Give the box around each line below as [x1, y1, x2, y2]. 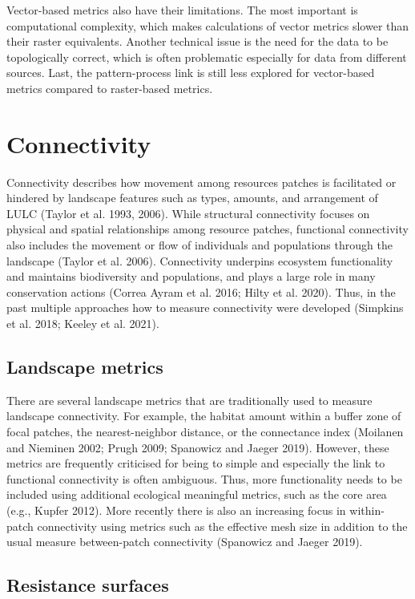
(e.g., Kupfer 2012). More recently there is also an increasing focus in [6, 501, 346, 518]
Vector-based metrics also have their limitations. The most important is [6, 2, 358, 18]
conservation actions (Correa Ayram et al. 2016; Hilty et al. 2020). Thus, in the [6, 283, 396, 300]
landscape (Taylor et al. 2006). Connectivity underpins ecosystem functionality [6, 252, 393, 269]
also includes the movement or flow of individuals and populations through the [6, 237, 393, 253]
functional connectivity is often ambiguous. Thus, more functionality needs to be [6, 470, 402, 487]
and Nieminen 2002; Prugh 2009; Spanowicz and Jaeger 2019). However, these [6, 439, 389, 455]
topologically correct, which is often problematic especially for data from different [6, 48, 407, 65]
